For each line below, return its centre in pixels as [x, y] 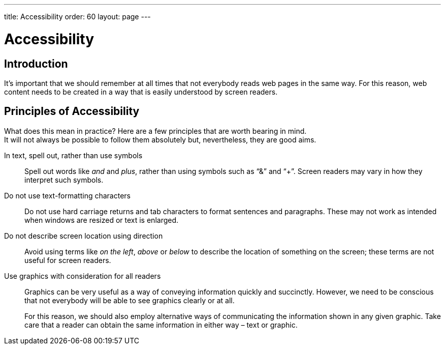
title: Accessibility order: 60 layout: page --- [77, 17]
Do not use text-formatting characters [67, 195]
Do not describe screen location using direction [84, 236]
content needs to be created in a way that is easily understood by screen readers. [141, 92]
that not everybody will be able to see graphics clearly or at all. [130, 300]
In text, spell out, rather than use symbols [73, 155]
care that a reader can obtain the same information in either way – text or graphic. [161, 325]
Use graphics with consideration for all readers [83, 276]
